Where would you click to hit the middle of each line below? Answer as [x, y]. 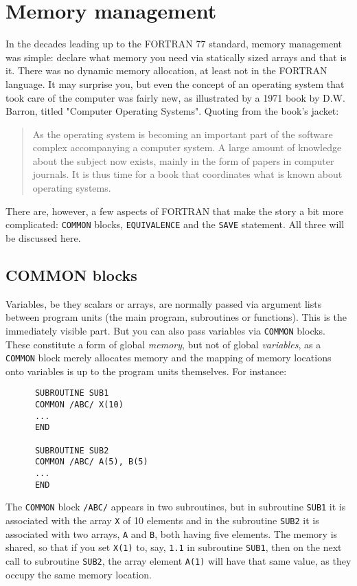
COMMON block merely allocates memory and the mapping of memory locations [169, 358]
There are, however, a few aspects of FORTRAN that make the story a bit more [175, 211]
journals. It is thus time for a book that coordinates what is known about [187, 174]
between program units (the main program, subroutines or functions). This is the [176, 317]
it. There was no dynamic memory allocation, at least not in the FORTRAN [166, 70]
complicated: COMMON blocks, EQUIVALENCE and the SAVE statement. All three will [175, 224]
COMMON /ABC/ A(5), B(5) [91, 462]
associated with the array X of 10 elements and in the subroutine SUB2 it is [162, 520]
